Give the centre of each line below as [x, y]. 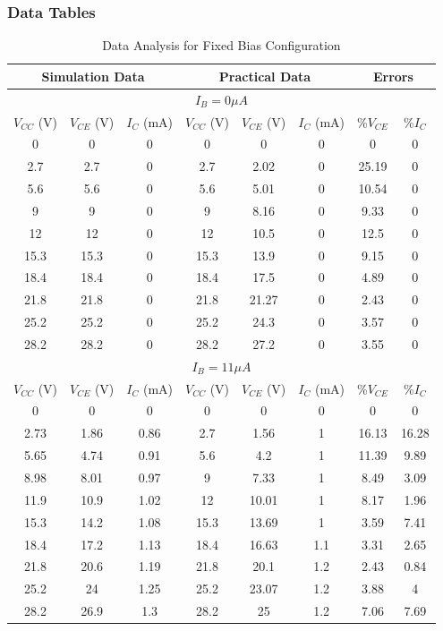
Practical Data [265, 76]
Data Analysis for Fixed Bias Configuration [221, 45]
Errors [393, 76]
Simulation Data [93, 76]
